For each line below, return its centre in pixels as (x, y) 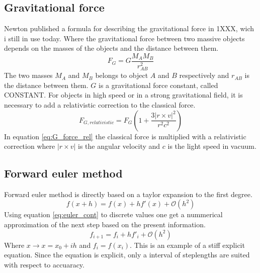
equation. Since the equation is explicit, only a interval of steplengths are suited (127, 255)
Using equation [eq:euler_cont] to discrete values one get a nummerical (113, 214)
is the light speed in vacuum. (212, 146)
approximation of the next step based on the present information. (105, 224)
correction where (30, 146)
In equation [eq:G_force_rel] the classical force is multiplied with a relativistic (125, 136)
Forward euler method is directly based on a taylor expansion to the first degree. (128, 194)
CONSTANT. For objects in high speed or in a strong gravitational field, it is (123, 95)
